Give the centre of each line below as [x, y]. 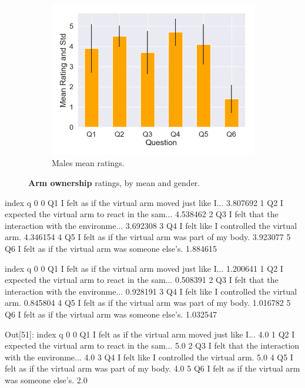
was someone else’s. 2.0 [46, 379]
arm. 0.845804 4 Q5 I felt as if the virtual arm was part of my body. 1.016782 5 [148, 303]
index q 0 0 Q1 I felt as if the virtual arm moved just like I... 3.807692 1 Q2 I [144, 202]
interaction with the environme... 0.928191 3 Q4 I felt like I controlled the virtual [151, 291]
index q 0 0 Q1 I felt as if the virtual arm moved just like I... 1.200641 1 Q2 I [144, 268]
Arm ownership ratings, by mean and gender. [114, 183]
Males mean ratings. [88, 163]
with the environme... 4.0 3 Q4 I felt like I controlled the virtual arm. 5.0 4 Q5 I [149, 357]
